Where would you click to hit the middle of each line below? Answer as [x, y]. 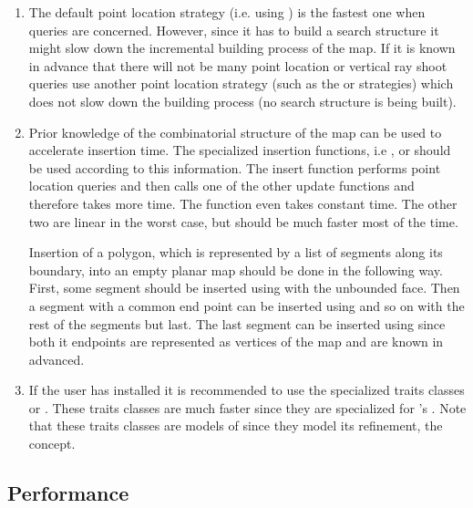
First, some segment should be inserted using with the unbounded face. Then [244, 288]
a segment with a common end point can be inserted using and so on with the [247, 305]
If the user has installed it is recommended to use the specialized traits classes [247, 390]
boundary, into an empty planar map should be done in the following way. [236, 270]
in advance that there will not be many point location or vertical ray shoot [238, 65]
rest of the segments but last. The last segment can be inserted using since [237, 323]
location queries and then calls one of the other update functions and [221, 186]
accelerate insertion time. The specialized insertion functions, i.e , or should [240, 150]
